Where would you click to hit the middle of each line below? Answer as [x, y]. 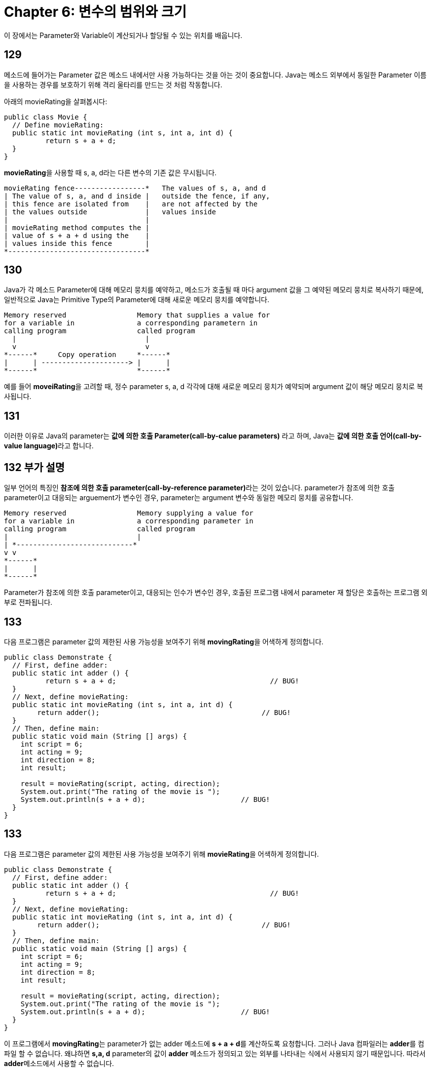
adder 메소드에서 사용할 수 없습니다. [59, 1063]
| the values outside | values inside [110, 212]
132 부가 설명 [35, 467]
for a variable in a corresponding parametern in [131, 323]
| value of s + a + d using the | [77, 235]
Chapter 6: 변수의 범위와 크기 [95, 12]
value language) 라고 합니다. [49, 446]
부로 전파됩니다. [28, 602]
